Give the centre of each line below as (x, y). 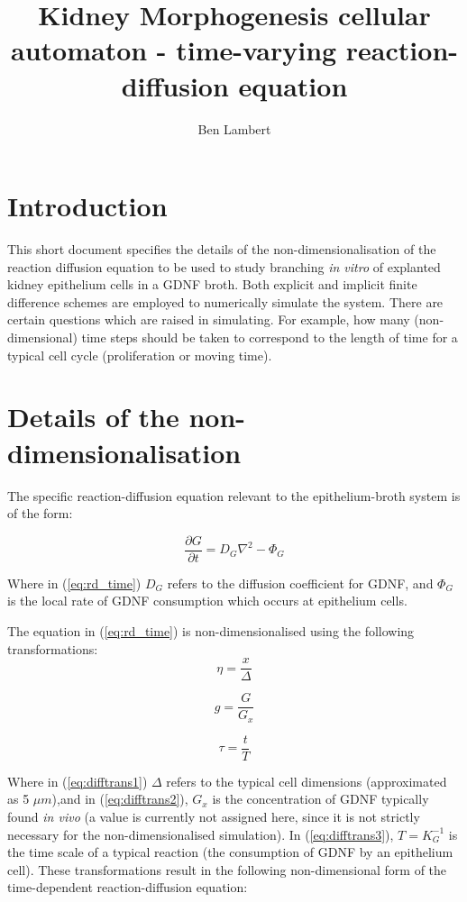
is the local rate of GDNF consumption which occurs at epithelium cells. (207, 601)
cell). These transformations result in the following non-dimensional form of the (227, 869)
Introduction (87, 206)
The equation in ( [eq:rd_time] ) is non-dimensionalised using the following (211, 630)
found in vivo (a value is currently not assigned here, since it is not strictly (214, 816)
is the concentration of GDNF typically (320, 799)
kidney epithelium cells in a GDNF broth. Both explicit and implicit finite (212, 284)
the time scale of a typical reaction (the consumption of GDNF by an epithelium (230, 852)
